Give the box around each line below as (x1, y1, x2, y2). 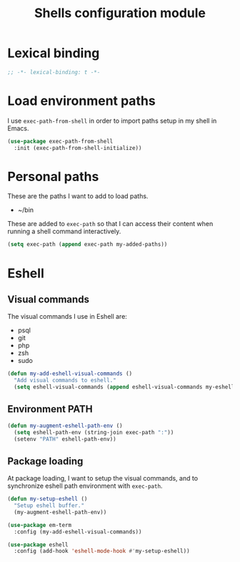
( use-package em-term (7, 521, 72, 528)
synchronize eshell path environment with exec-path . (7, 481, 163, 490)
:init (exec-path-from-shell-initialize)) (14, 144, 142, 151)
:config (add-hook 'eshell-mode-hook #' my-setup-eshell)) (14, 548, 191, 555)
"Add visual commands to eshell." (14, 377, 116, 384)
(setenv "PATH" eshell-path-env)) (14, 435, 116, 443)
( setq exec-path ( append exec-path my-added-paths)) (7, 241, 168, 248)
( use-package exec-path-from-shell (7, 138, 114, 145)
